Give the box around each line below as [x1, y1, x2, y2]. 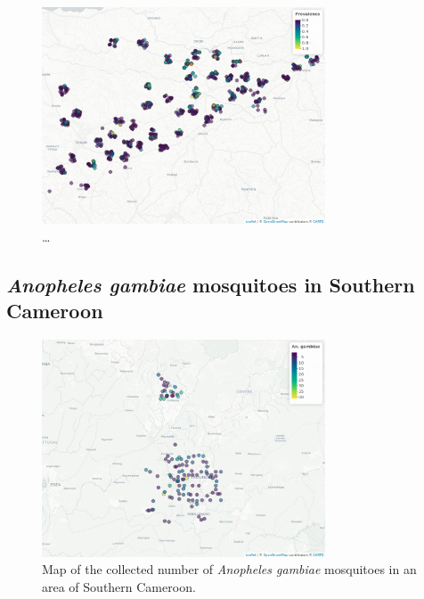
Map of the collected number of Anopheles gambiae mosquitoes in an [42, 560, 417, 578]
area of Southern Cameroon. [42, 577, 196, 595]
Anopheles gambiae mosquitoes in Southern [6, 271, 415, 299]
